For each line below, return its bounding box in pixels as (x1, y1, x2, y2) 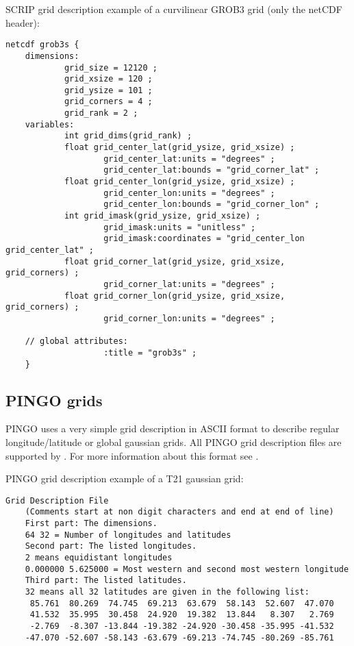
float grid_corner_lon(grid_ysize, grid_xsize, (64, 290, 286, 301)
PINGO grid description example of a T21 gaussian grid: (5, 471, 244, 486)
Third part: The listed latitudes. (25, 575, 187, 586)
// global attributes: (25, 336, 128, 347)
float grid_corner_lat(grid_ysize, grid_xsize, (64, 256, 286, 266)
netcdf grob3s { (5, 40, 79, 50)
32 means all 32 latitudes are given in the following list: (25, 587, 309, 597)
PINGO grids (5, 389, 103, 410)
